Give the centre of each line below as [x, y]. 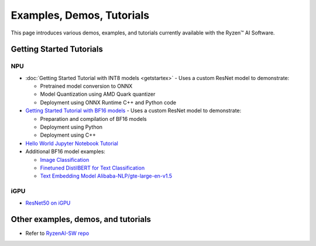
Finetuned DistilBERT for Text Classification [92, 168]
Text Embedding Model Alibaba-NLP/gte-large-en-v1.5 [106, 176]
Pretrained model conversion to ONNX [86, 86]
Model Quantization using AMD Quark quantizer [98, 94]
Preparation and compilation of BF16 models [93, 119]
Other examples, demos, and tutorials [81, 219]
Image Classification [65, 160]
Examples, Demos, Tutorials [80, 15]
